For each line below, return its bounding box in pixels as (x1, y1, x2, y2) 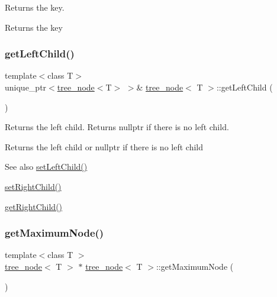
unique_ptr (5, 81, 47, 93)
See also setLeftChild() (5, 160, 88, 173)
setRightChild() (5, 180, 62, 192)
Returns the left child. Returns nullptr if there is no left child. (5, 121, 229, 133)
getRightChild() (5, 200, 63, 212)
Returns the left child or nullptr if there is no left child (5, 140, 203, 153)
